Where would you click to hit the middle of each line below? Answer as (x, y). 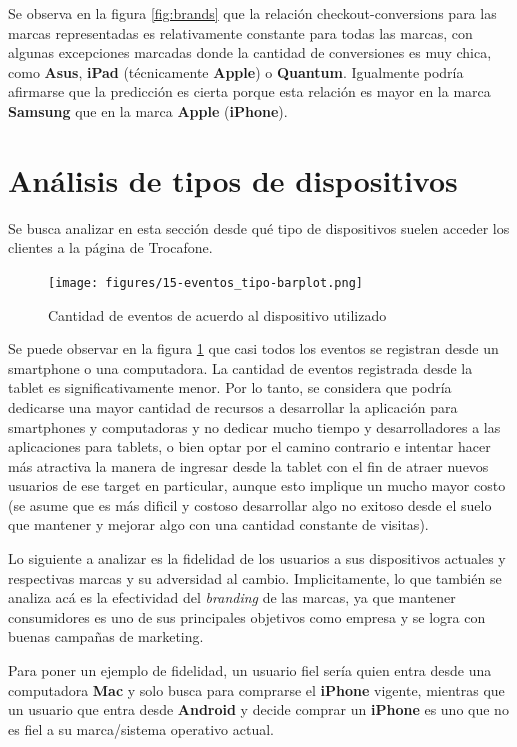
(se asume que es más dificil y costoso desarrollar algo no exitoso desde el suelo (250, 504)
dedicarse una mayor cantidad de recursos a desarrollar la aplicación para (233, 406)
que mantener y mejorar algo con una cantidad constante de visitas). (218, 524)
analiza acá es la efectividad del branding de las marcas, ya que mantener (232, 597)
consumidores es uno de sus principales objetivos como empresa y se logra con (247, 616)
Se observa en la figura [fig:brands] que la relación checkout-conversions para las (252, 13)
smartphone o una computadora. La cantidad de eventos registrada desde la (240, 367)
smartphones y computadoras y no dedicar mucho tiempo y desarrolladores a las (254, 426)
